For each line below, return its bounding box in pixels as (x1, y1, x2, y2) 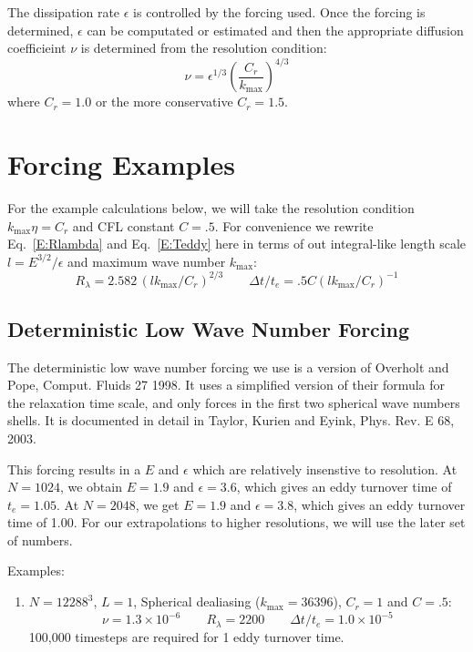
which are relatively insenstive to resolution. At (192, 459, 458, 478)
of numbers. (7, 530, 73, 549)
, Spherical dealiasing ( (133, 592, 261, 611)
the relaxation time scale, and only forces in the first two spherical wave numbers (7, 392, 460, 412)
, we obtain (59, 477, 122, 496)
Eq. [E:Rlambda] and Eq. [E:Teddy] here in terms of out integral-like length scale (7, 234, 466, 253)
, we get (135, 494, 180, 514)
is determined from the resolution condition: (80, 38, 327, 57)
